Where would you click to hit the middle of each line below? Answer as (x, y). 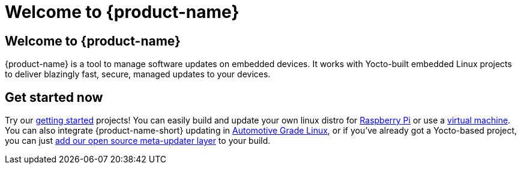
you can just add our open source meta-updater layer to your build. (138, 141)
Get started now (54, 97)
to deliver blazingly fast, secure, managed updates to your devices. (138, 74)
